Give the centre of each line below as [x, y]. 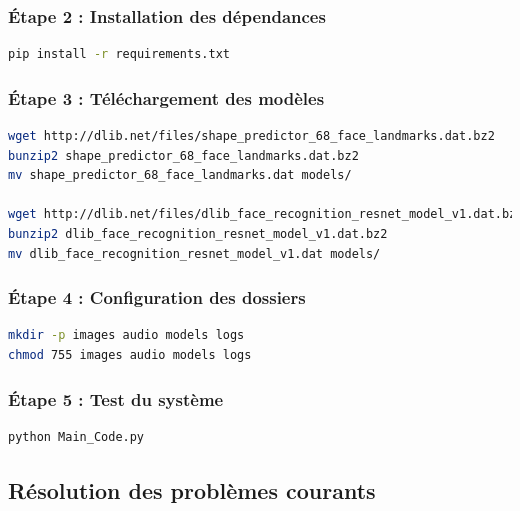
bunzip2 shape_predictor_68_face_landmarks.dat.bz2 [183, 155]
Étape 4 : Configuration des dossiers [157, 297]
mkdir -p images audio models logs [126, 335]
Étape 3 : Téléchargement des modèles [166, 97]
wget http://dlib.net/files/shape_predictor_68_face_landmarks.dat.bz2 [251, 136]
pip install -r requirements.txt [119, 54]
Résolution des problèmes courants [192, 489]
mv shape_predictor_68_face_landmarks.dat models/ [180, 175]
